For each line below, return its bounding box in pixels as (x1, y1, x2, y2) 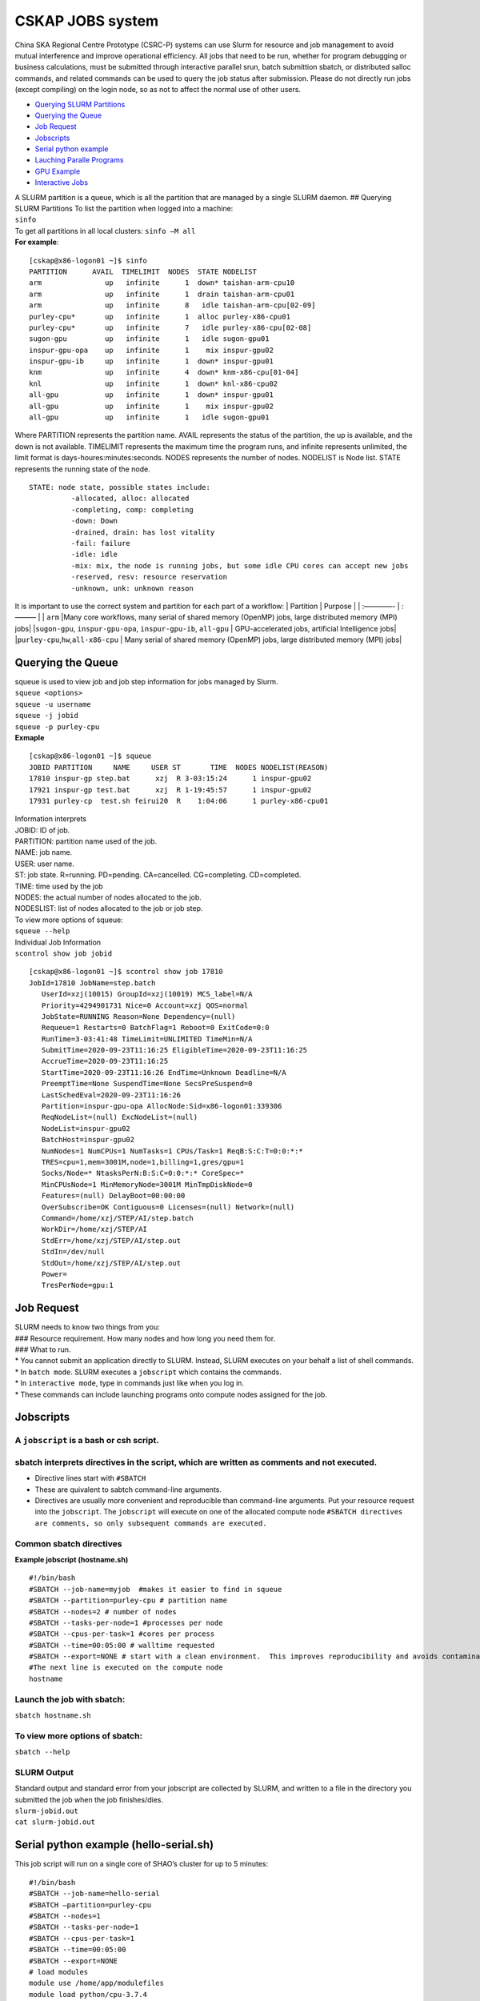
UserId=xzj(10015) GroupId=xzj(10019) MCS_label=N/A (41, 989, 253, 999)
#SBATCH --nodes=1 (29, 1911, 102, 1920)
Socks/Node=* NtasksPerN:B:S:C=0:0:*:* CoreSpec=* (41, 1169, 244, 1178)
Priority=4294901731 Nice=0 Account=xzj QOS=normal (41, 1000, 249, 1010)
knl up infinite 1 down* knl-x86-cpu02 (29, 379, 278, 388)
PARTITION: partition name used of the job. (14, 836, 158, 846)
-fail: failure (70, 539, 131, 547)
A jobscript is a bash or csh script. (14, 1435, 159, 1446)
